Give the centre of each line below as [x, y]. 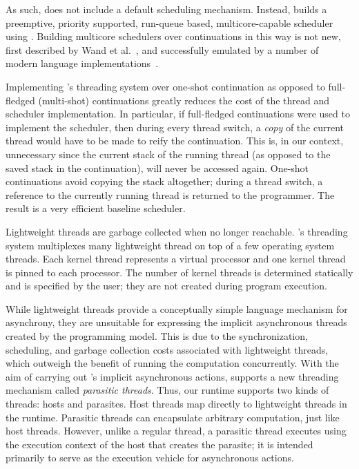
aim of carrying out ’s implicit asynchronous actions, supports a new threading [172, 376]
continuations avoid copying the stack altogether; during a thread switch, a [164, 181]
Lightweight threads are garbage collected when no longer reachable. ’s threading [177, 231]
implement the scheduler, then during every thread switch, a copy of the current [175, 127]
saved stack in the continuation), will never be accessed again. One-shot [157, 167]
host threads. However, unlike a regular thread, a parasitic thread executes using [176, 431]
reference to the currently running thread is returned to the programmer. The [170, 194]
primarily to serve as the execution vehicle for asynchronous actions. [150, 458]
